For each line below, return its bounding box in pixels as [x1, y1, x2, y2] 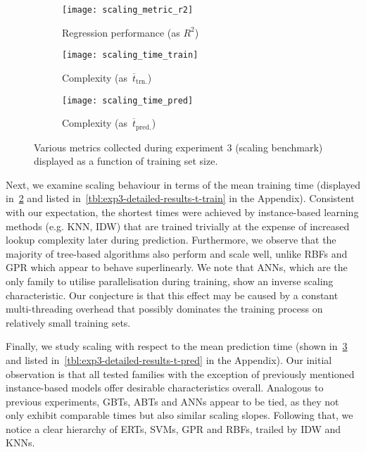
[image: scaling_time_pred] [62, 95, 194, 106]
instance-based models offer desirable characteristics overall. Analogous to [6, 380, 324, 395]
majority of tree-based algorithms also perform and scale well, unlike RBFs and [6, 246, 348, 260]
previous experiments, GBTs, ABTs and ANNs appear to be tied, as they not [6, 394, 339, 408]
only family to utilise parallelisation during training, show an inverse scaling [6, 273, 334, 288]
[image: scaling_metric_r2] [62, 5, 194, 15]
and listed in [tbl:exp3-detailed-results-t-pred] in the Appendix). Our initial [6, 352, 332, 367]
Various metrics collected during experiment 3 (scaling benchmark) [34, 139, 323, 154]
